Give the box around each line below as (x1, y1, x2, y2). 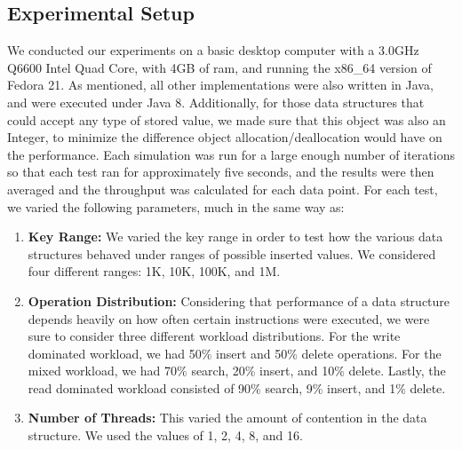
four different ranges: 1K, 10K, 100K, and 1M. (28, 262, 281, 280)
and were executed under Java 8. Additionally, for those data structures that (7, 92, 425, 111)
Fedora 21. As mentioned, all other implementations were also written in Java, (7, 75, 434, 94)
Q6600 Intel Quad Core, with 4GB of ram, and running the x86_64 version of (7, 58, 432, 76)
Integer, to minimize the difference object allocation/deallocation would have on (7, 128, 442, 146)
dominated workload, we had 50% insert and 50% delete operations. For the (28, 343, 442, 362)
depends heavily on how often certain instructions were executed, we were (28, 309, 430, 328)
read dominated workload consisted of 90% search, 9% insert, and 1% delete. (28, 378, 446, 397)
